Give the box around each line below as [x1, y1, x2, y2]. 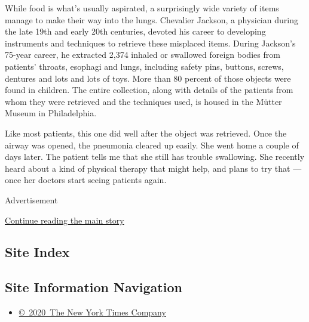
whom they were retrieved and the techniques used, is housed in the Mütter [5, 95, 282, 107]
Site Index [5, 243, 70, 261]
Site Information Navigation [5, 278, 182, 296]
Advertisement [5, 193, 58, 206]
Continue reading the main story [5, 213, 124, 226]
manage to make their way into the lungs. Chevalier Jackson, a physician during [5, 13, 298, 26]
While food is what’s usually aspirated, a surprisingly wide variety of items [5, 2, 279, 14]
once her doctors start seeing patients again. [5, 174, 167, 186]
